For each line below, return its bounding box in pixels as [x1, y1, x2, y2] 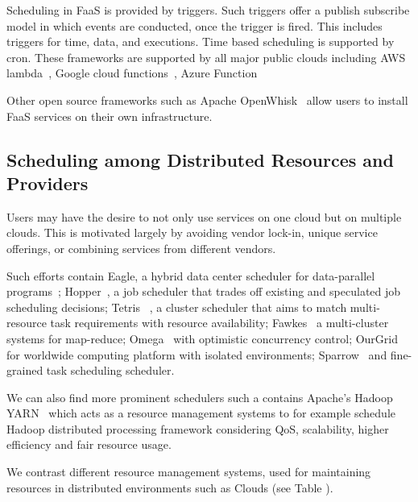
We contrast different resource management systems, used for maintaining [6, 463, 371, 480]
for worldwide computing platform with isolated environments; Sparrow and [6, 346, 387, 363]
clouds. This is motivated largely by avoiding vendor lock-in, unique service [6, 224, 378, 241]
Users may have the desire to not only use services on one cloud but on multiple [6, 208, 402, 225]
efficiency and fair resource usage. [6, 436, 172, 453]
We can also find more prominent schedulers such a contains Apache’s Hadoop [6, 388, 393, 405]
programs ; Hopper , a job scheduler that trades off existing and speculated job [6, 283, 401, 300]
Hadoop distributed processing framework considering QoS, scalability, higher [6, 420, 389, 437]
